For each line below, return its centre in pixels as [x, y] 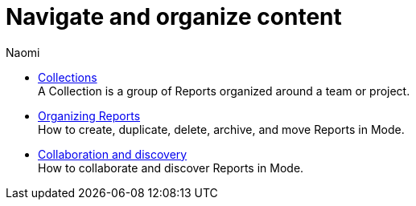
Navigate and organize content [174, 17]
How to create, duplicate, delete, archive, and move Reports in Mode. [221, 129]
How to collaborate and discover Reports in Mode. [171, 168]
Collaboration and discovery [113, 154]
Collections [68, 77]
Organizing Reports [89, 115]
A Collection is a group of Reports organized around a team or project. [224, 91]
